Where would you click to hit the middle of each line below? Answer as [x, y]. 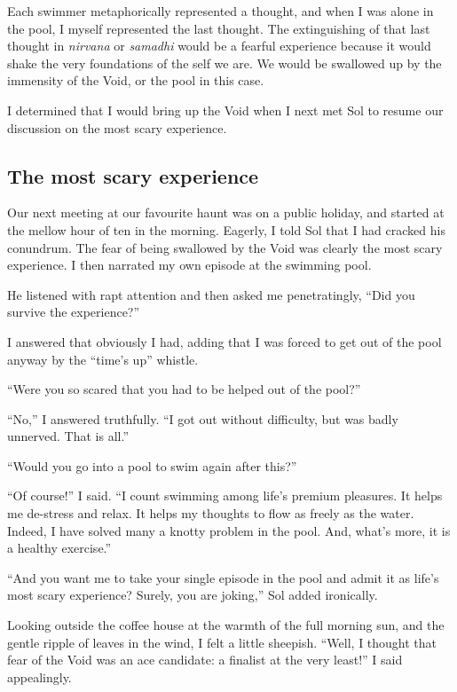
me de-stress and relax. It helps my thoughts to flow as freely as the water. [211, 513]
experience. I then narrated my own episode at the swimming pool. [189, 265]
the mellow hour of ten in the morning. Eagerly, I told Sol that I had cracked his [226, 229]
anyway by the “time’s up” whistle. [103, 359]
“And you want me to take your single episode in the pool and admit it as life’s [223, 577]
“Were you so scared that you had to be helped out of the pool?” [184, 389]
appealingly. [39, 676]
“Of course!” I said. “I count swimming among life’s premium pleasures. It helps [225, 495]
